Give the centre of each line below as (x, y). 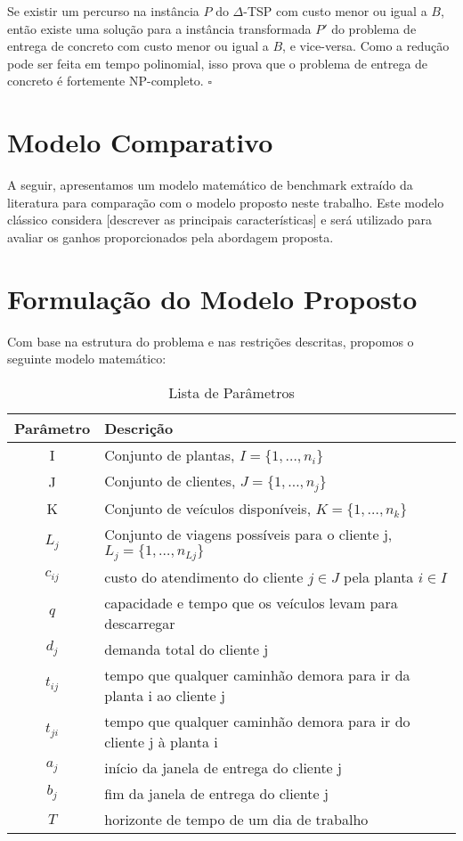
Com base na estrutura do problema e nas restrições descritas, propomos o (211, 341)
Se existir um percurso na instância (103, 11)
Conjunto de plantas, (170, 454)
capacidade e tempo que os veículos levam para (251, 602)
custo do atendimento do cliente (204, 576)
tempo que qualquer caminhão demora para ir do (257, 721)
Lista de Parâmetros (231, 392)
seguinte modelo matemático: (87, 359)
